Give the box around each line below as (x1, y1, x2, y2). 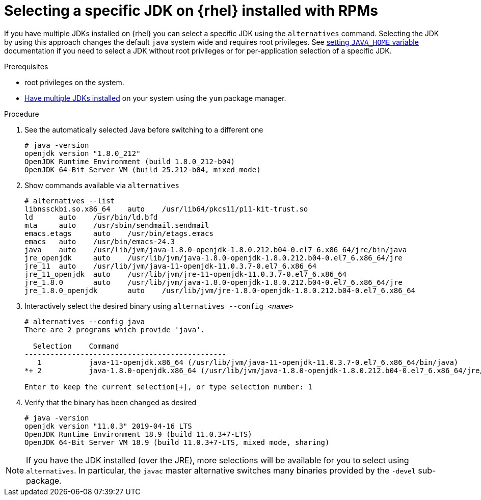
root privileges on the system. (24, 77, 124, 87)
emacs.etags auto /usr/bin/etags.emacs (24, 229, 213, 238)
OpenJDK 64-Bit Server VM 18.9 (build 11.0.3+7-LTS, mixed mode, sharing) (24, 438, 330, 446)
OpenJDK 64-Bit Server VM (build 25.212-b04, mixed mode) (24, 165, 261, 174)
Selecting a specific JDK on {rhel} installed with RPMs (4, 2, 378, 19)
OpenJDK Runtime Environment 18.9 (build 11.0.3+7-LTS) (24, 430, 252, 438)
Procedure (4, 109, 39, 118)
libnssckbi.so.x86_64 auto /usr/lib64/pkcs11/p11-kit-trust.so (24, 204, 308, 213)
